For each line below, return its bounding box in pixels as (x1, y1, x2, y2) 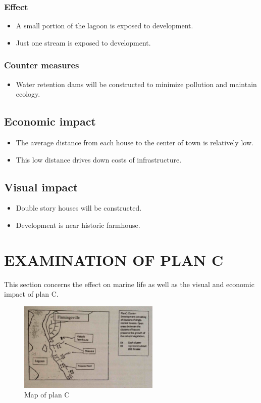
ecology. (16, 89, 40, 99)
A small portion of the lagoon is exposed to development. (16, 20, 193, 31)
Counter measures (4, 59, 79, 71)
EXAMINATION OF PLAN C (4, 249, 224, 270)
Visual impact (4, 179, 78, 194)
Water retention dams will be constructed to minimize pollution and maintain (16, 78, 257, 89)
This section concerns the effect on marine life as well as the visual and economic (4, 278, 254, 289)
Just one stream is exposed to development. (16, 37, 151, 48)
